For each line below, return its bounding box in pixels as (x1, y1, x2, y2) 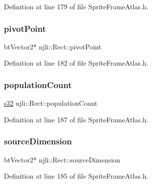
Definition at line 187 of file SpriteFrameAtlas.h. (4, 114, 149, 124)
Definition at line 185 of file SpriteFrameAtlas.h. (4, 171, 149, 181)
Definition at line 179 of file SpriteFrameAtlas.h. (4, 1, 149, 11)
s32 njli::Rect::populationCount (4, 98, 98, 108)
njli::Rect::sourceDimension (39, 154, 120, 164)
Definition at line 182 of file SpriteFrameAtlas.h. (4, 58, 149, 68)
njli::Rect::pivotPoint (39, 41, 102, 51)
